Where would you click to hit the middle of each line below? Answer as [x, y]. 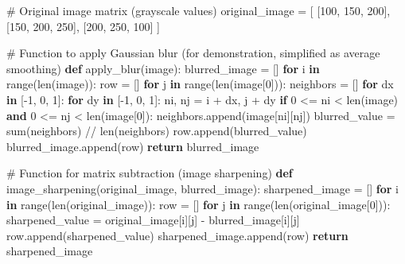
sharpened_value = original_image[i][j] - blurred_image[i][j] [153, 220]
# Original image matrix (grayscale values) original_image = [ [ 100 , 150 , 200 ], [199, 10]
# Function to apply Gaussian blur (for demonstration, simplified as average [193, 53]
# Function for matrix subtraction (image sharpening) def [150, 173]
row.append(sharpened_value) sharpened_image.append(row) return [177, 235]
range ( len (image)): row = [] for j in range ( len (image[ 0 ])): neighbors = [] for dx [200, 84]
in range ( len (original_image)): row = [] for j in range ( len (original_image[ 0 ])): [199, 204]
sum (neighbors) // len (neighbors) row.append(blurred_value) [157, 131]
